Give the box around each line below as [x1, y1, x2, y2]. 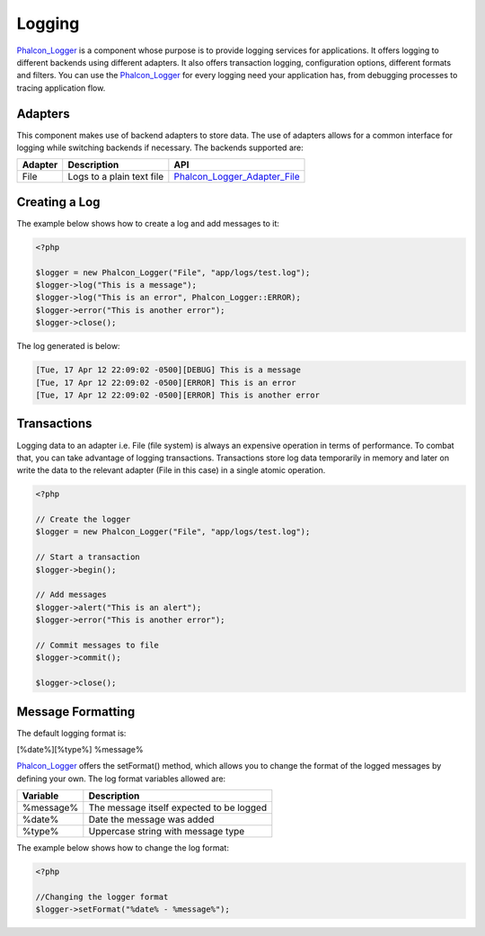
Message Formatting [16, 704, 136, 719]
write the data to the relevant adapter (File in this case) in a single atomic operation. [16, 465, 326, 476]
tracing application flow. [16, 82, 106, 94]
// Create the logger [35, 514, 131, 525]
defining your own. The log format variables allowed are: [16, 773, 226, 784]
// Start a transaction [35, 552, 141, 562]
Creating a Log [16, 194, 101, 209]
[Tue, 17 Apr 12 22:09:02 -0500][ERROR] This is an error [35, 378, 296, 388]
